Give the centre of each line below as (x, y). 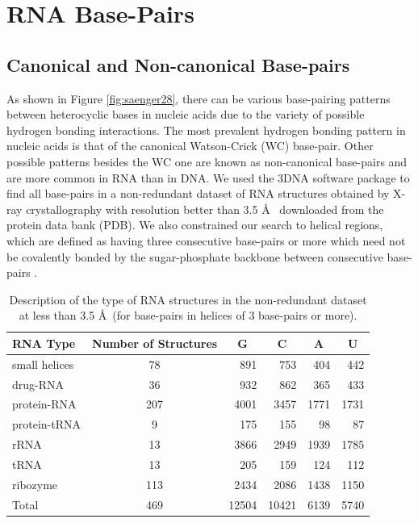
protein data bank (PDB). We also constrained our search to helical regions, (195, 225)
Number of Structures (155, 343)
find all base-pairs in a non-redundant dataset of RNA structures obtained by (198, 193)
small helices (43, 364)
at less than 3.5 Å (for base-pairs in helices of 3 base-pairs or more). (188, 315)
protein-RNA (44, 404)
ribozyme (35, 484)
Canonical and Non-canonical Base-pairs (178, 64)
